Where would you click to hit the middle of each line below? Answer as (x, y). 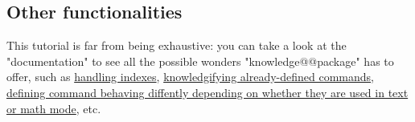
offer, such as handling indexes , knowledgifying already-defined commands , (191, 77)
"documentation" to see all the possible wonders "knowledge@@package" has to (200, 61)
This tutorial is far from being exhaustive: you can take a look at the (177, 45)
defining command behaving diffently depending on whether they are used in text (207, 92)
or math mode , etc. (54, 108)
